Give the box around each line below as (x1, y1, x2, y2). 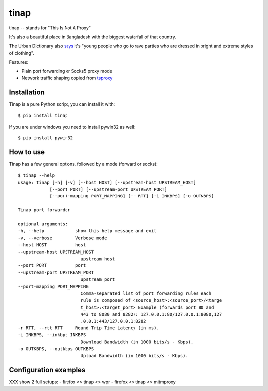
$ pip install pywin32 (18, 135, 73, 141)
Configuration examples (9, 366, 86, 374)
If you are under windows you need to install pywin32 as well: (9, 124, 135, 130)
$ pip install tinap (18, 113, 68, 119)
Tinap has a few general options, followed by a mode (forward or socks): (9, 161, 158, 167)
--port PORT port (18, 263, 86, 268)
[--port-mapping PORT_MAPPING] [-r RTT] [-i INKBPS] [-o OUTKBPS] (49, 194, 214, 199)
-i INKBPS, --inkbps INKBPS (18, 332, 86, 338)
